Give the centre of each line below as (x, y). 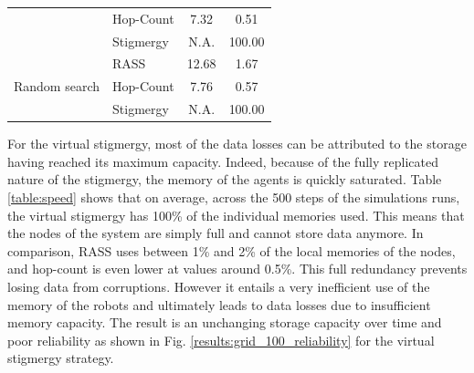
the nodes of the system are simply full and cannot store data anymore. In (216, 233)
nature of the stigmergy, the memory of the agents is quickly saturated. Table (225, 179)
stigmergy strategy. (61, 358)
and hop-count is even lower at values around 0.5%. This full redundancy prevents (237, 269)
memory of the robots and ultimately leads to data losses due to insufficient (219, 304)
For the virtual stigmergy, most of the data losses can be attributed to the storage (237, 144)
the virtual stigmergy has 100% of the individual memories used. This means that (236, 215)
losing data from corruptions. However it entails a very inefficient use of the (219, 286)
